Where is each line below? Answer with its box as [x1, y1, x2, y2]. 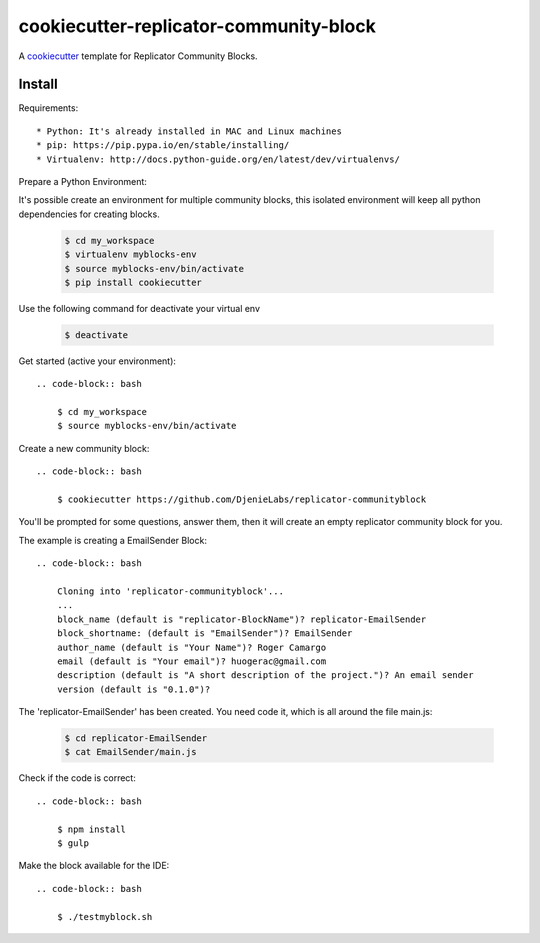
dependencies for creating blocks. [18, 208, 160, 220]
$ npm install [56, 823, 127, 835]
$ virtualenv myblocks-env [64, 249, 197, 260]
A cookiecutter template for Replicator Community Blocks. [18, 50, 259, 62]
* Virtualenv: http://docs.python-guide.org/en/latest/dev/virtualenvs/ [36, 153, 400, 165]
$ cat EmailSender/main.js [64, 746, 197, 758]
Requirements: [18, 102, 79, 114]
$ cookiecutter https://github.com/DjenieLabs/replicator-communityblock [56, 494, 427, 505]
